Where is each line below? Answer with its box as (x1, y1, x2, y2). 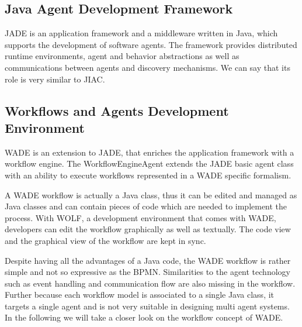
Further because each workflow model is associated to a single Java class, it (5, 288, 275, 301)
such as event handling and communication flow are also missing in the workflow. (5, 277, 296, 289)
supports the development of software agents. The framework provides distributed (5, 38, 297, 50)
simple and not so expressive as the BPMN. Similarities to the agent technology (5, 266, 290, 278)
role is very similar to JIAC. (5, 73, 105, 85)
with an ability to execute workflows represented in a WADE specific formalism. (5, 168, 291, 181)
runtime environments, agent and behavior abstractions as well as (5, 50, 239, 62)
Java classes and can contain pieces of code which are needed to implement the (5, 200, 287, 212)
